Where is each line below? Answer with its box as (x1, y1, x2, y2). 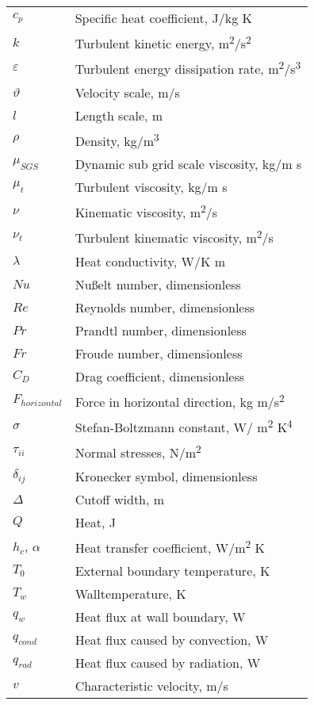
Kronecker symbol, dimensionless (75, 466, 258, 485)
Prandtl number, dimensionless (75, 320, 247, 339)
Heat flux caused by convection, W (75, 630, 269, 649)
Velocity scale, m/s (75, 82, 180, 102)
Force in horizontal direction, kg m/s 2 (75, 389, 285, 411)
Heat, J (75, 512, 116, 531)
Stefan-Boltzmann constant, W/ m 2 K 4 (75, 415, 293, 437)
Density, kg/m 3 (75, 128, 159, 150)
